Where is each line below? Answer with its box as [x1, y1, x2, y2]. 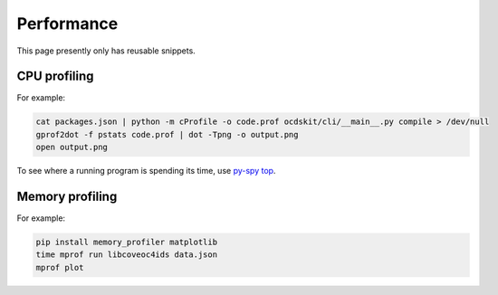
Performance [16, 14, 119, 33]
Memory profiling [16, 189, 118, 205]
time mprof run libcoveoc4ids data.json [35, 250, 217, 260]
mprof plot [35, 262, 84, 272]
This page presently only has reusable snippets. [16, 45, 196, 56]
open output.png [35, 142, 109, 153]
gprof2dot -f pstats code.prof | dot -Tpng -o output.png [35, 129, 299, 139]
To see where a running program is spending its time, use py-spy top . [16, 166, 276, 176]
